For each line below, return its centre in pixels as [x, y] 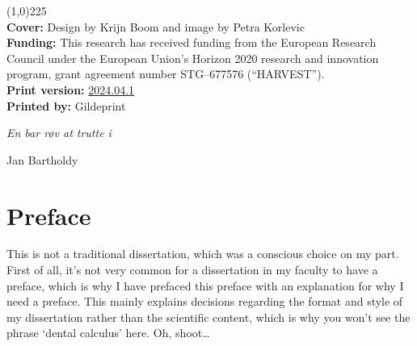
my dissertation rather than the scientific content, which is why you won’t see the [208, 317]
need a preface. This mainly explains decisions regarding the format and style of [205, 301]
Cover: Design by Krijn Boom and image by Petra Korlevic [156, 26]
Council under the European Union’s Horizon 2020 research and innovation [193, 58]
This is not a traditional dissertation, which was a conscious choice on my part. [203, 254]
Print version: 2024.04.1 [71, 89]
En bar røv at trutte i [59, 133]
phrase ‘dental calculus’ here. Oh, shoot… [108, 333]
